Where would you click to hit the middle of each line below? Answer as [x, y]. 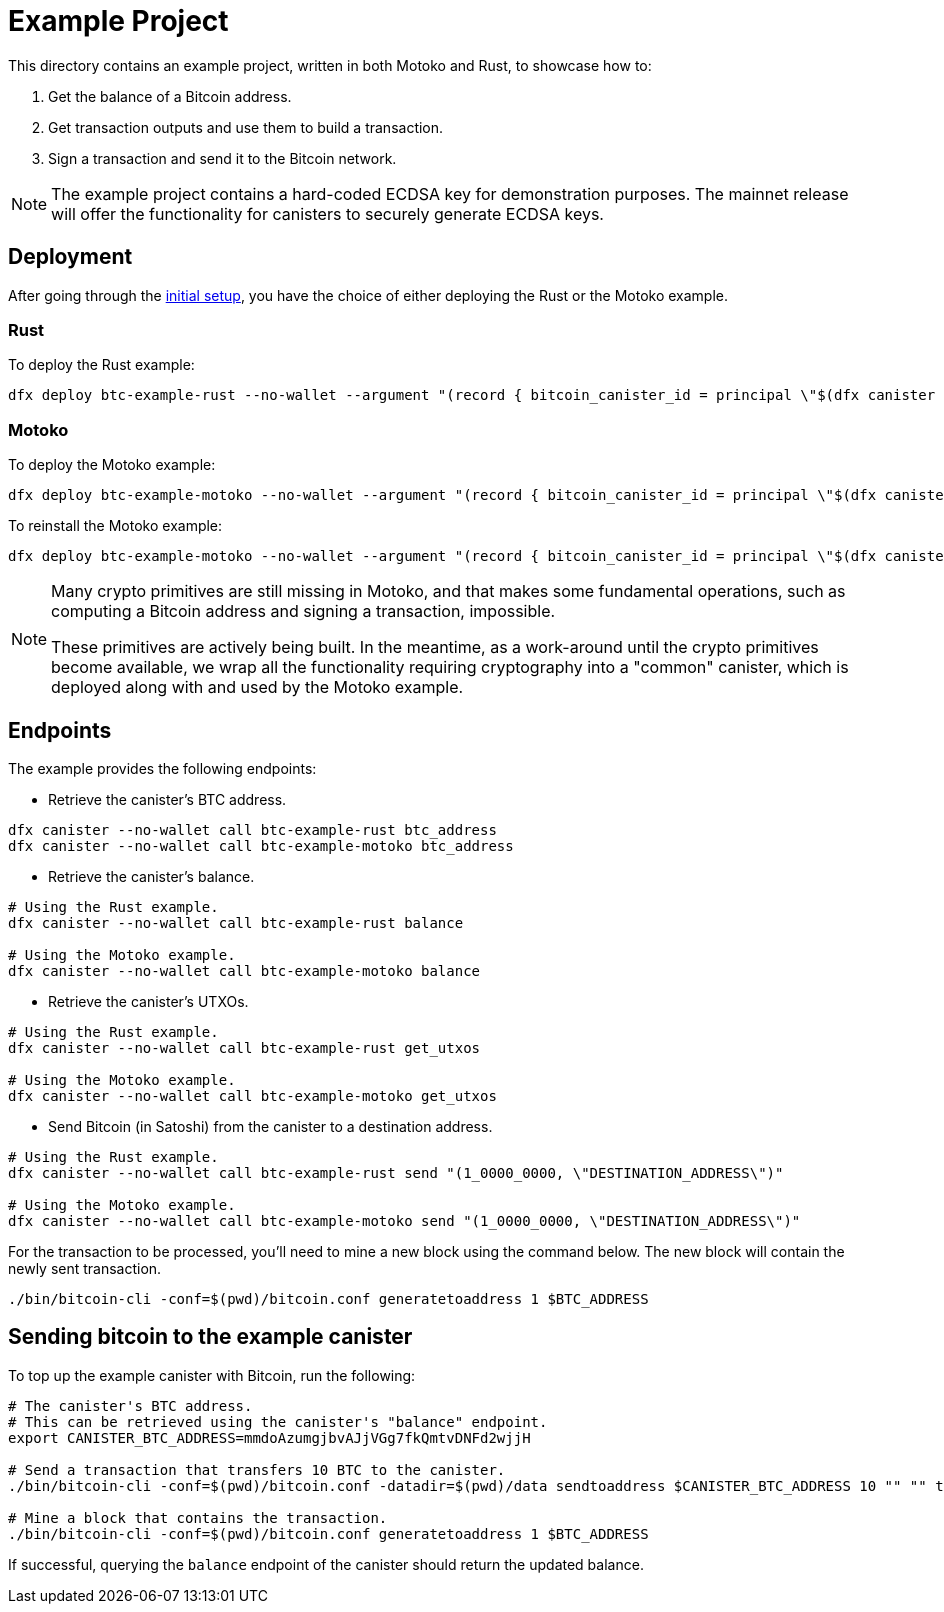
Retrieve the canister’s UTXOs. [148, 1001]
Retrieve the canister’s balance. [151, 876]
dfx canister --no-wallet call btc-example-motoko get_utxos [252, 1095]
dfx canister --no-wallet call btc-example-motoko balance [244, 970]
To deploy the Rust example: [101, 365]
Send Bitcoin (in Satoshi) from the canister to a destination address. [270, 1126]
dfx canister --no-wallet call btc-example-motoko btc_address [261, 845]
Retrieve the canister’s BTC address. [167, 799]
